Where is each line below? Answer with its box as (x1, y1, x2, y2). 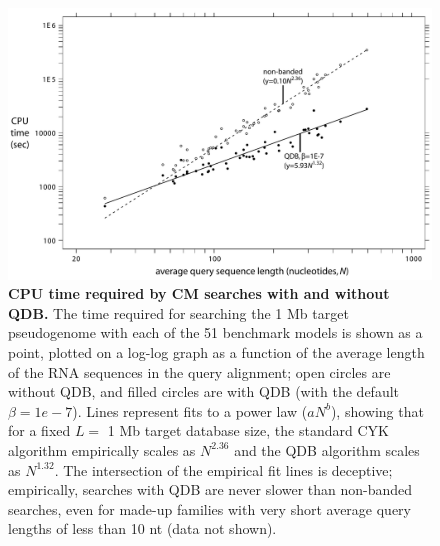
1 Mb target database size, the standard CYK (107, 420, 389, 441)
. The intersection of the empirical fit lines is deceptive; (54, 459, 393, 480)
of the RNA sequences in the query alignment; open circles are (8, 361, 391, 382)
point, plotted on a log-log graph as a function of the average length (8, 342, 425, 362)
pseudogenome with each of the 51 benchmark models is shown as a (8, 322, 423, 343)
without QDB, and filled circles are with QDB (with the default (8, 381, 400, 402)
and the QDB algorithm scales (234, 439, 420, 460)
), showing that (330, 400, 424, 421)
